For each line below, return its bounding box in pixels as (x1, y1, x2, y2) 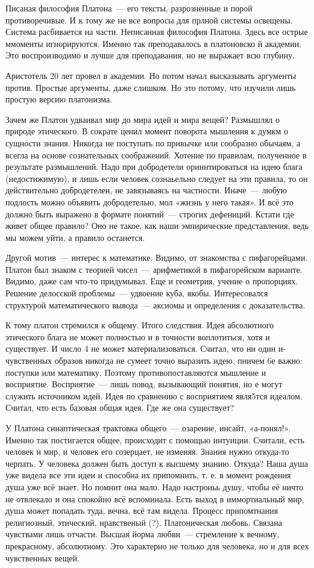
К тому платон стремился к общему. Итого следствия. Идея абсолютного (5, 319, 274, 331)
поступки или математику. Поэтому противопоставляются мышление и (5, 366, 266, 378)
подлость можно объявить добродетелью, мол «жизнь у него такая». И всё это (5, 195, 294, 208)
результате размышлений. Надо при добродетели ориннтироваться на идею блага (5, 160, 303, 173)
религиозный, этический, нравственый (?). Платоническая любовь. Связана (5, 516, 282, 528)
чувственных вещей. (5, 551, 80, 564)
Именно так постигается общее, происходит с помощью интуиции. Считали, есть (5, 433, 304, 446)
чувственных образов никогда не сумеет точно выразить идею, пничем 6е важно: (5, 354, 303, 367)
